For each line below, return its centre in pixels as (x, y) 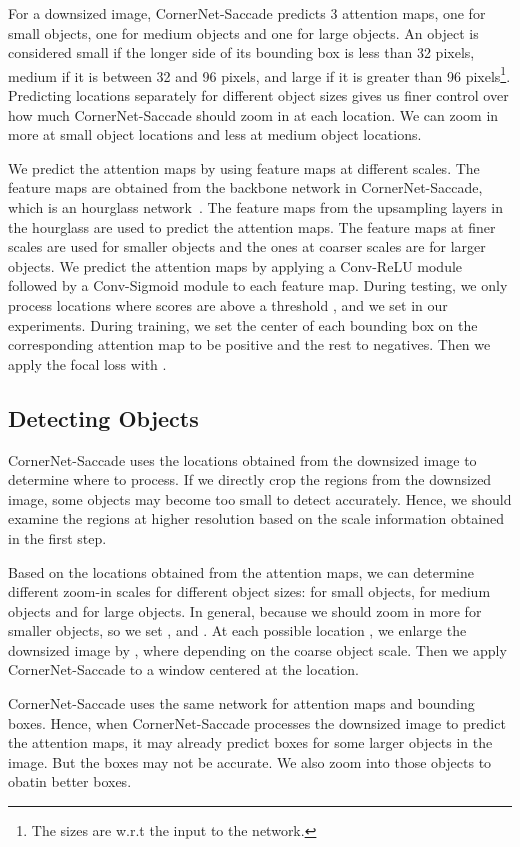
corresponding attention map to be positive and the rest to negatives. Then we (249, 344)
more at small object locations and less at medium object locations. (215, 134)
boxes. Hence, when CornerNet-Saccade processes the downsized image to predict (257, 722)
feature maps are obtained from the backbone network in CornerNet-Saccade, (245, 187)
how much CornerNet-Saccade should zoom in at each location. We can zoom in (253, 114)
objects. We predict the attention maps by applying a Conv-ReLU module (235, 265)
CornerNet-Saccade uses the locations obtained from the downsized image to (242, 459)
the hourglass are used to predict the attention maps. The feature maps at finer (252, 226)
